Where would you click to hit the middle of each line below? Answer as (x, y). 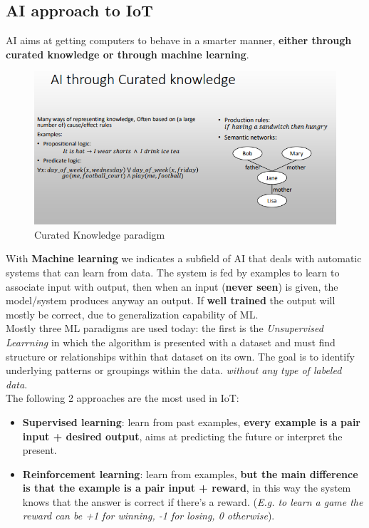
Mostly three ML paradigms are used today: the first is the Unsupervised (165, 328)
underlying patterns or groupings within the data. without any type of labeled (174, 370)
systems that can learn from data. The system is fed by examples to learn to (173, 272)
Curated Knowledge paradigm (100, 234)
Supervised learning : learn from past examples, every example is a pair (191, 421)
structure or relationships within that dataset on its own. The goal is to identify (180, 356)
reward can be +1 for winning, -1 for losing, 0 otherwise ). (149, 516)
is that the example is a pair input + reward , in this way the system (187, 488)
